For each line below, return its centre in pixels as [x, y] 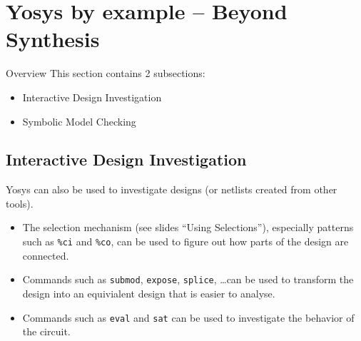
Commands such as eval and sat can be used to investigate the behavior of [188, 317]
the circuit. [46, 331]
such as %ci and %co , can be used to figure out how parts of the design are [185, 241]
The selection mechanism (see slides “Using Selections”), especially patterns [188, 227]
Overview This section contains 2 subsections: [106, 73]
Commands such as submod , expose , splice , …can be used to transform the [188, 279]
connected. [46, 255]
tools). [20, 203]
